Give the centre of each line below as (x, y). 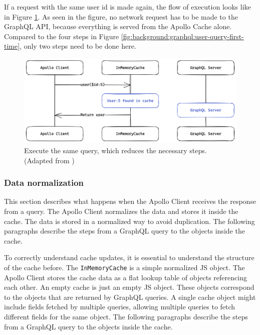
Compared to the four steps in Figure (62, 36)
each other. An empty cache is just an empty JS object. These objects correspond (129, 287)
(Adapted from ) (49, 160)
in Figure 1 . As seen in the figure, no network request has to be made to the (121, 16)
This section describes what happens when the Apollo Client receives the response (130, 201)
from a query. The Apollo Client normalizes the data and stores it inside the (121, 211)
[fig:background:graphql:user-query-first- (182, 36)
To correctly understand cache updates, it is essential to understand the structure (129, 257)
